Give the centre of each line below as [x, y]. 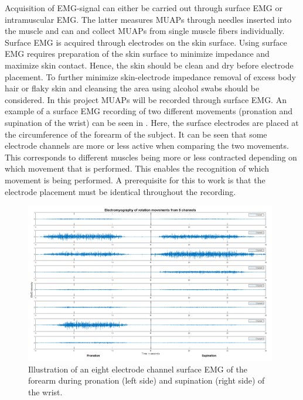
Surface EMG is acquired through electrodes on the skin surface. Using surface [146, 42]
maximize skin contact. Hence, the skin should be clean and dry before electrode [149, 65]
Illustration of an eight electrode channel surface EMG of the [138, 369]
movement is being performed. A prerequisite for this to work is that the [135, 180]
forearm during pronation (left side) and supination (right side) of [147, 380]
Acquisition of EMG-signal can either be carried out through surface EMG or [144, 8]
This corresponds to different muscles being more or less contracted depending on [151, 157]
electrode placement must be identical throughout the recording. [120, 191]
